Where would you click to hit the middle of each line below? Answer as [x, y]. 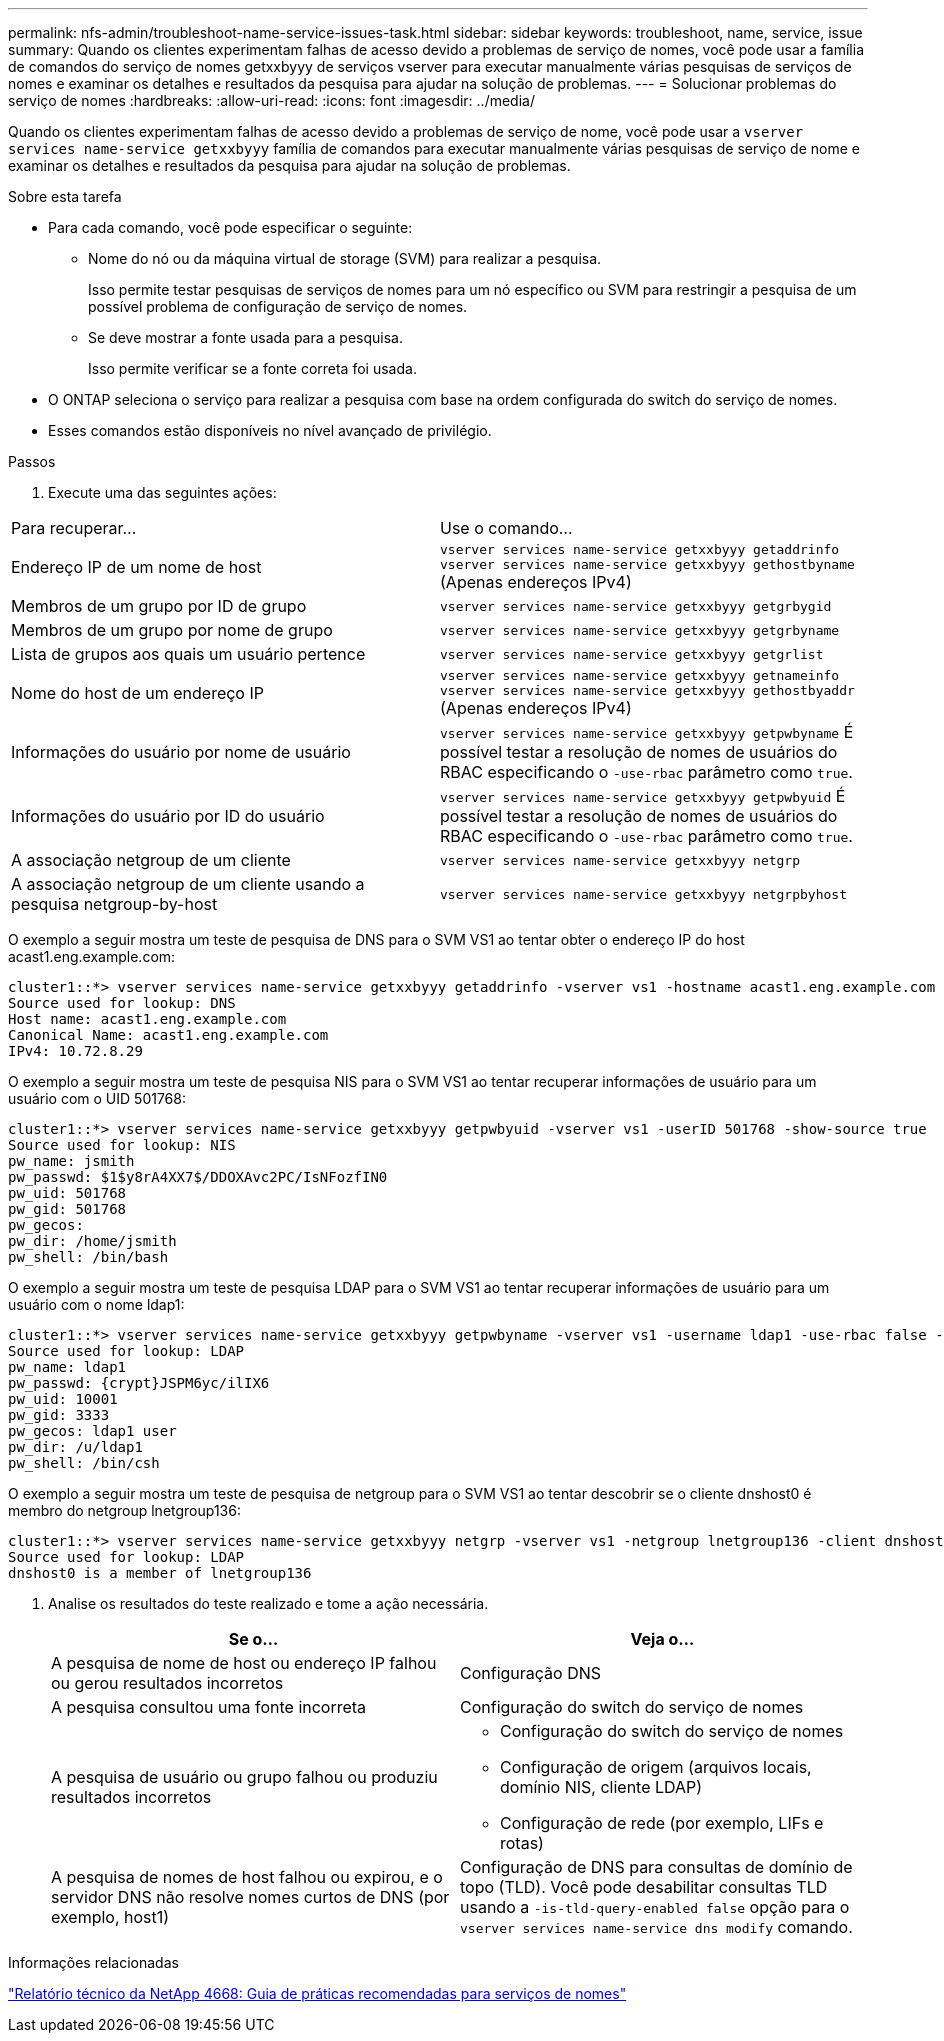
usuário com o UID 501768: [97, 1098]
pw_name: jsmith [71, 1161]
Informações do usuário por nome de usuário [181, 752]
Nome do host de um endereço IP [137, 693]
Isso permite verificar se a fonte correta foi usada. [252, 368]
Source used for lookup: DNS [122, 1003]
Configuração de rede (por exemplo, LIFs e [662, 1823]
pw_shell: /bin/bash [88, 1257]
